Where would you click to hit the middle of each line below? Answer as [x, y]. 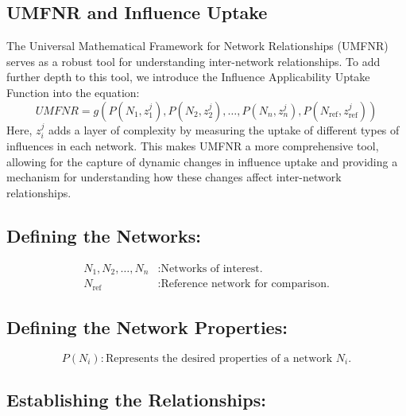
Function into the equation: [73, 92]
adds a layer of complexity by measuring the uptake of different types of [224, 129]
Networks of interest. [212, 268]
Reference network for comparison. [245, 284]
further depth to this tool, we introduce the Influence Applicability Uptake [188, 77]
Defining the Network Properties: [147, 327]
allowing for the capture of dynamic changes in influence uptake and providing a [202, 161]
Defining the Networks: [104, 235]
